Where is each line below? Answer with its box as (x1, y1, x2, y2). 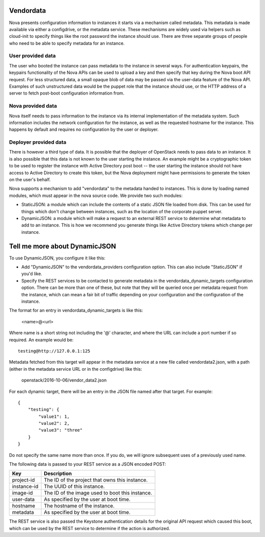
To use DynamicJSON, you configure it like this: (9, 255, 106, 261)
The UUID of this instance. (44, 483, 105, 490)
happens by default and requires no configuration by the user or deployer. (9, 126, 159, 132)
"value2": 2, (38, 421, 70, 426)
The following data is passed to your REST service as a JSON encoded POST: (9, 461, 166, 467)
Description (44, 470, 72, 477)
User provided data (9, 52, 56, 59)
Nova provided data (9, 102, 57, 109)
